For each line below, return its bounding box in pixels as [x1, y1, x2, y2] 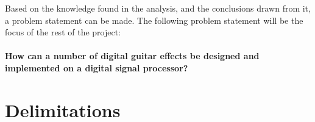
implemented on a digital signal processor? [5, 61, 188, 74]
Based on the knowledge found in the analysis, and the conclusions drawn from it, [5, 2, 311, 14]
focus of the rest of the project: [5, 26, 121, 38]
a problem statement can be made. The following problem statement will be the [5, 13, 303, 26]
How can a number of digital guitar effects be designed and [5, 49, 260, 62]
